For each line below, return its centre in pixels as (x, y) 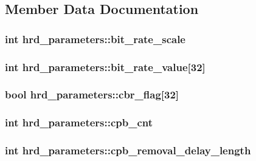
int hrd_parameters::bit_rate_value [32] (105, 67)
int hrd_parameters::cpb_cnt (79, 122)
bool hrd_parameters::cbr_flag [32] (92, 94)
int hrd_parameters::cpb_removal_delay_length (128, 150)
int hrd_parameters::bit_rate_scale (95, 39)
